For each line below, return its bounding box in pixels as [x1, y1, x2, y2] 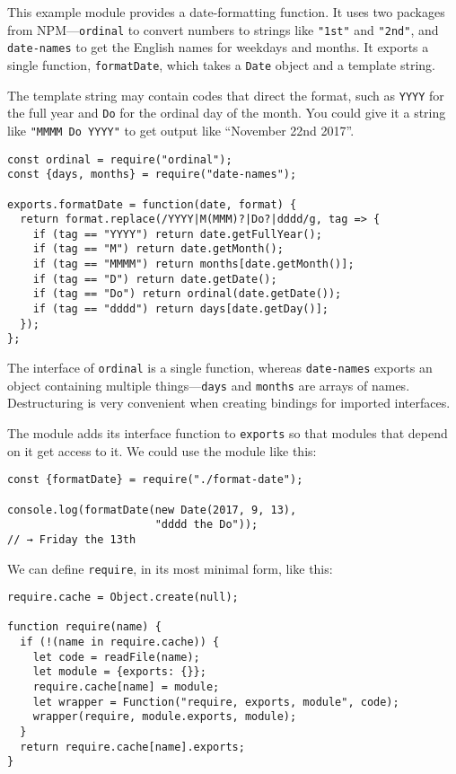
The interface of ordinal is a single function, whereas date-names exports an [7, 358, 433, 377]
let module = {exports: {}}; [32, 665, 206, 679]
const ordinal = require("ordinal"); [7, 153, 232, 166]
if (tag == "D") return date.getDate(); [32, 272, 277, 286]
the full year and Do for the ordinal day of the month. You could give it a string [7, 103, 446, 122]
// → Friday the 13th [7, 532, 136, 546]
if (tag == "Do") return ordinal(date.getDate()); [32, 287, 342, 301]
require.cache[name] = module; [32, 681, 220, 694]
